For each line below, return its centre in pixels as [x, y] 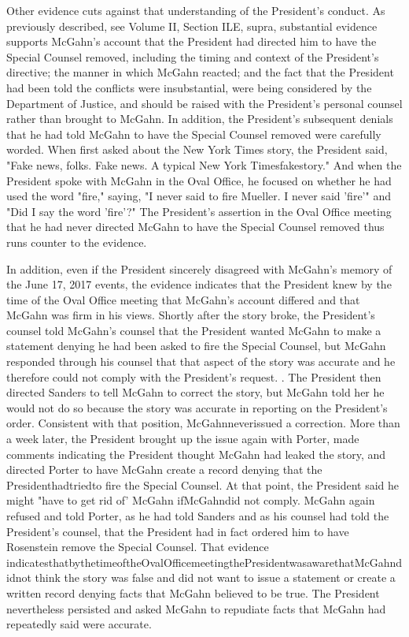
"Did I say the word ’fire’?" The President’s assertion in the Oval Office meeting [199, 211]
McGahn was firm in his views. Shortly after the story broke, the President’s [191, 315]
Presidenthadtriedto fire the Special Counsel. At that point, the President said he [203, 484]
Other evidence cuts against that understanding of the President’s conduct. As [196, 10]
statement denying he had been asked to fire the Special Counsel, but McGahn [196, 346]
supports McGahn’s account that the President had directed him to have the [192, 41]
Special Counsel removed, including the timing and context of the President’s [193, 56]
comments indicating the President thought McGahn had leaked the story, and [196, 454]
